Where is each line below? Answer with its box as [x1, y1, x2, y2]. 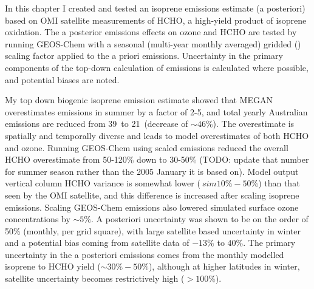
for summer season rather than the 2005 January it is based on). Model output [5, 165, 299, 177]
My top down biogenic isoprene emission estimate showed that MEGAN [5, 93, 273, 106]
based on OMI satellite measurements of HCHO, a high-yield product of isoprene [5, 13, 307, 26]
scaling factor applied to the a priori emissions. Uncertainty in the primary [5, 49, 283, 62]
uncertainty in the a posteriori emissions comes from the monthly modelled [5, 248, 284, 260]
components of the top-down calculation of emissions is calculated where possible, [5, 61, 309, 73]
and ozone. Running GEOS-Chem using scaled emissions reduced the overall [5, 141, 288, 154]
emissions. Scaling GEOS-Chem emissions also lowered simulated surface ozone [5, 200, 299, 213]
